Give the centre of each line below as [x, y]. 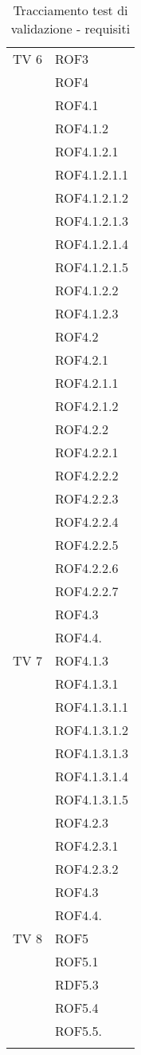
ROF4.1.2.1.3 [91, 221]
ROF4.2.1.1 [86, 383]
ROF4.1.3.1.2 [91, 730]
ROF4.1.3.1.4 [91, 776]
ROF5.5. [78, 1031]
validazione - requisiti [70, 28]
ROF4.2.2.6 [86, 568]
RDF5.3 [76, 984]
